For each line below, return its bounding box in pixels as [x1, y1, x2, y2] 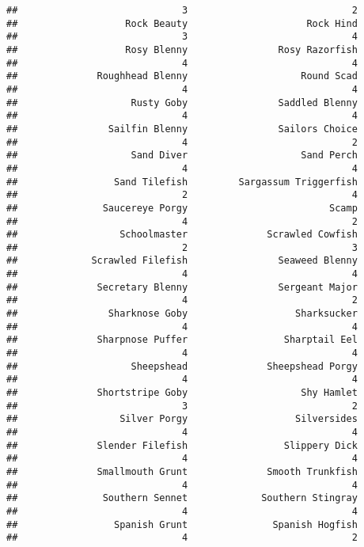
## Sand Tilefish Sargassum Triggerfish [6, 176, 358, 188]
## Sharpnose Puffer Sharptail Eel [6, 334, 358, 346]
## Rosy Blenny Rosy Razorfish [6, 44, 358, 55]
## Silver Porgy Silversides [6, 413, 358, 425]
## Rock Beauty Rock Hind [6, 17, 358, 29]
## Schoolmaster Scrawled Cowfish [6, 229, 358, 241]
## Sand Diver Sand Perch [6, 150, 358, 161]
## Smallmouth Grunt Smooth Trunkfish [6, 465, 358, 477]
